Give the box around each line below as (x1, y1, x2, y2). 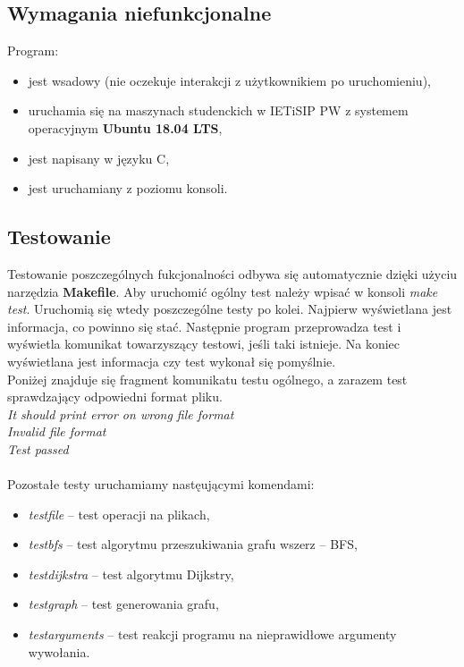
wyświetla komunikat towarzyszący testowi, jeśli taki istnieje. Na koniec (7, 334, 401, 353)
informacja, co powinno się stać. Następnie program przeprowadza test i (7, 317, 401, 335)
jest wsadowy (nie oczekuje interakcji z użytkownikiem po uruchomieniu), (28, 71, 431, 89)
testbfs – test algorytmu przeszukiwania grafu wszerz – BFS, (28, 535, 358, 553)
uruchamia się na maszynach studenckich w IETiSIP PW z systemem (28, 101, 409, 120)
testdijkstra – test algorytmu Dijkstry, (28, 564, 234, 583)
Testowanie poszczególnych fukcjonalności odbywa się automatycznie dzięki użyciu (7, 264, 458, 283)
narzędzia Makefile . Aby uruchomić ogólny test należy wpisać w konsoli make (7, 282, 438, 300)
